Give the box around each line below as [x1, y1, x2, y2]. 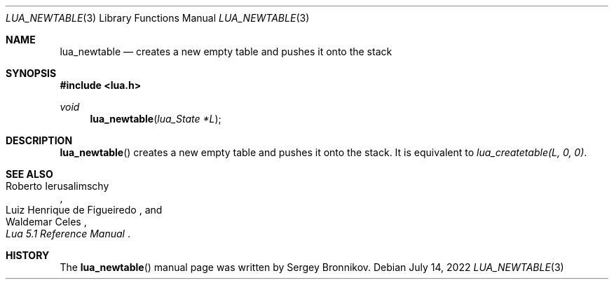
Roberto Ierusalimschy [6, 180, 109, 192]
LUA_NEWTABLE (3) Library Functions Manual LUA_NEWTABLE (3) [6, 12, 310, 24]
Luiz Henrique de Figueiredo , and [6, 204, 163, 216]
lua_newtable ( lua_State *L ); [90, 113, 221, 125]
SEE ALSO [6, 168, 53, 180]
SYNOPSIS [6, 67, 57, 79]
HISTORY [6, 249, 50, 261]
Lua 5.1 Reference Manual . [6, 228, 130, 239]
